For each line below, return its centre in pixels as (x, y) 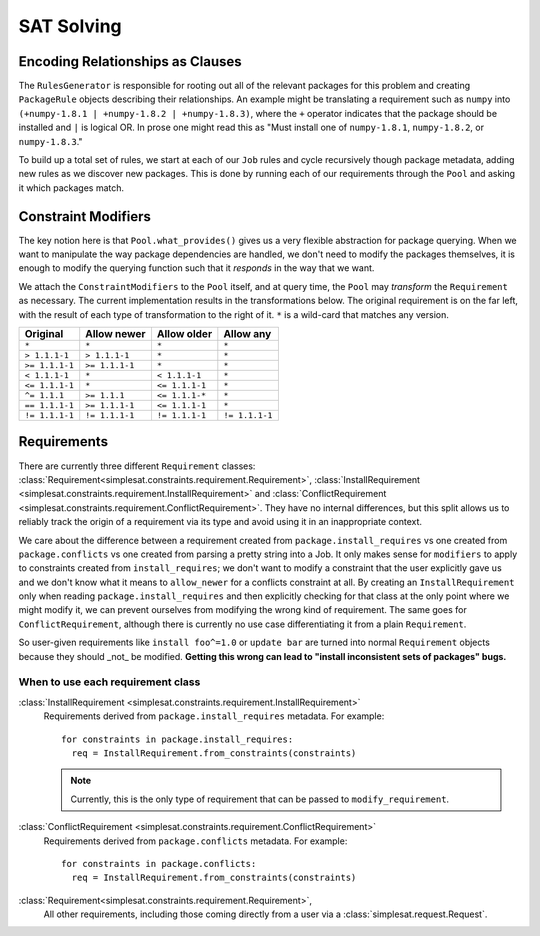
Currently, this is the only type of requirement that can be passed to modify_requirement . (260, 799)
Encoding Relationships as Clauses (130, 61)
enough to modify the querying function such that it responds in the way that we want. (196, 268)
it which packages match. (71, 187)
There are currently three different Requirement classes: (137, 466)
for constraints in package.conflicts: (159, 863)
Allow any (247, 334)
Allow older (184, 334)
